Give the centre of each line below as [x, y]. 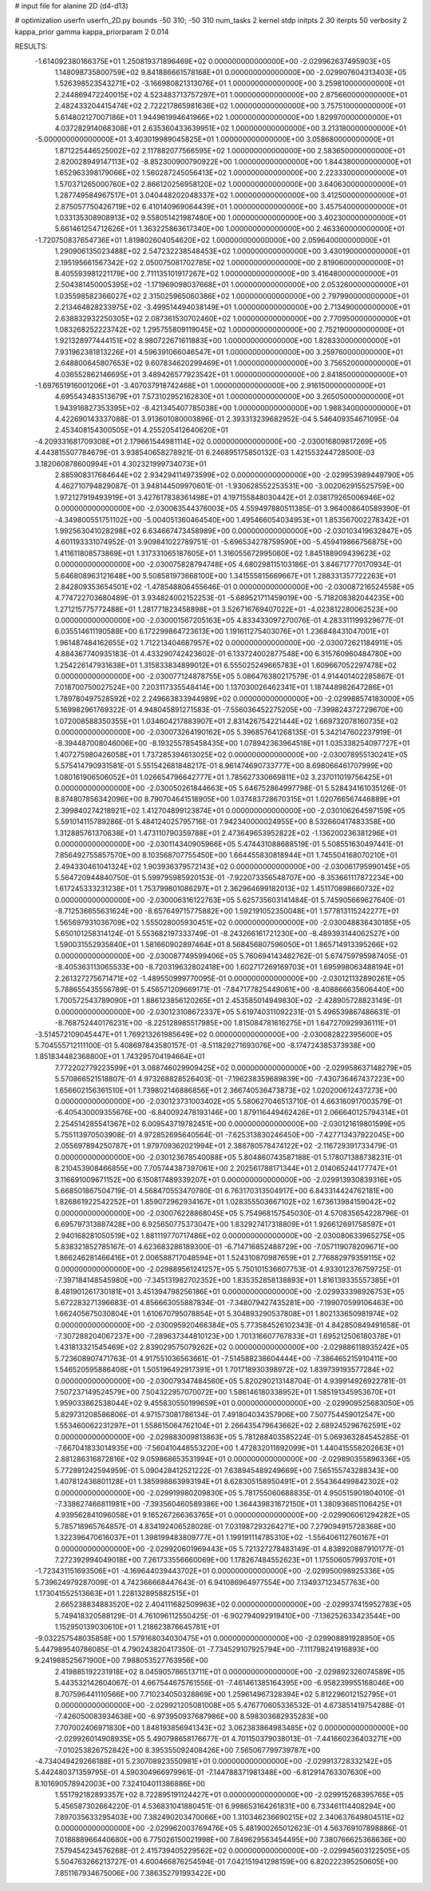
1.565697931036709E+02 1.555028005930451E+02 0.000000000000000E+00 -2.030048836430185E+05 [233, 922]
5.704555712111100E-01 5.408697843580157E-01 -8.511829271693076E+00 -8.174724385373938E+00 [205, 1045]
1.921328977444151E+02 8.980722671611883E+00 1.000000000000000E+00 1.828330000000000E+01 [227, 340]
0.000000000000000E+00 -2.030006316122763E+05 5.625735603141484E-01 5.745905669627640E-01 [230, 900]
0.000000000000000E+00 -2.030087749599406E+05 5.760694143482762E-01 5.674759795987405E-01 [231, 956]
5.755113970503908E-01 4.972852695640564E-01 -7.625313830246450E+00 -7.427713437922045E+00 [229, 1135]
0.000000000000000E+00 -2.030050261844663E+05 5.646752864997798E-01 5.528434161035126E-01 [230, 788]
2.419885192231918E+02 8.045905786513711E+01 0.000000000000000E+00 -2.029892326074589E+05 [230, 1671]
